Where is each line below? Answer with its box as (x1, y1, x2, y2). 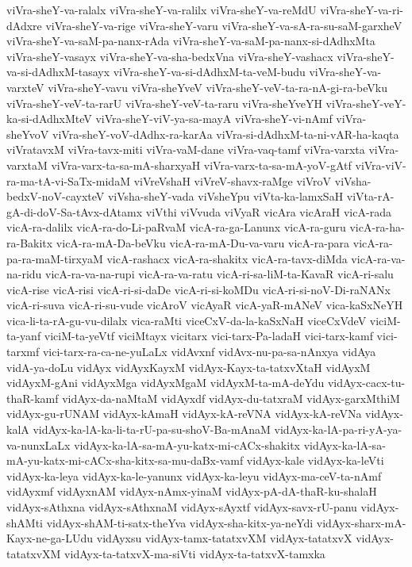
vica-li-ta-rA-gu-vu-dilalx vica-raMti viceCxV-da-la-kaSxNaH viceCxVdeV (6, 312, 367, 328)
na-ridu (6, 266, 42, 282)
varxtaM (6, 156, 48, 173)
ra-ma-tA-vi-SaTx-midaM (6, 172, 130, 189)
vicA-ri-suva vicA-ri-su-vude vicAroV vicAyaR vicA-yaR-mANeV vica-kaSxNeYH (6, 297, 403, 313)
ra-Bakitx (6, 234, 53, 251)
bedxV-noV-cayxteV (6, 188, 105, 205)
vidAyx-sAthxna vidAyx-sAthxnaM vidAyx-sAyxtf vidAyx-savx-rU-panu (6, 499, 357, 515)
